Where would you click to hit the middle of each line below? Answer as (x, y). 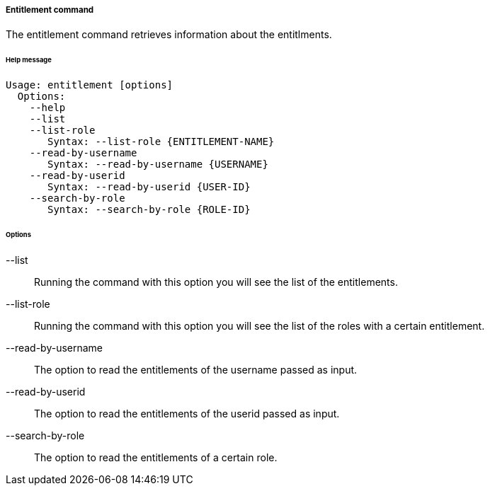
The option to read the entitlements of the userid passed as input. (187, 413)
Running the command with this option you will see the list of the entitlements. (216, 282)
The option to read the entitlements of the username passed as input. (196, 369)
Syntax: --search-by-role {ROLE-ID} (149, 210)
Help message (29, 60)
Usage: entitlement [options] (90, 85)
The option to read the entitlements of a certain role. (156, 457)
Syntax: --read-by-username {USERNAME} (158, 164)
